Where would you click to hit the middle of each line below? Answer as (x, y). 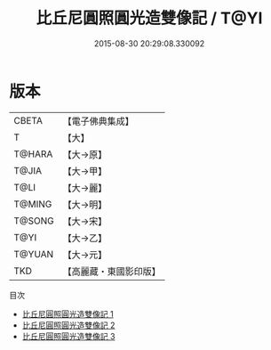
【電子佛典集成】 (99, 121)
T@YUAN (34, 254)
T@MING (33, 204)
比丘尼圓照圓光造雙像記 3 (68, 336)
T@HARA (33, 154)
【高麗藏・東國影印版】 (112, 271)
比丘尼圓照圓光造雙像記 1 (68, 313)
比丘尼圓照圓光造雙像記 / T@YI (149, 18)
